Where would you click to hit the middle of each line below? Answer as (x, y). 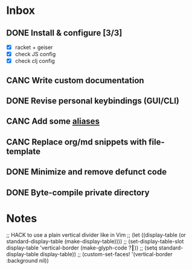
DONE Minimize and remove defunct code (87, 172)
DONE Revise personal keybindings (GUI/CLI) (93, 101)
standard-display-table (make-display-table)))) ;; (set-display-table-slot (95, 242)
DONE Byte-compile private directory (78, 192)
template (24, 151)
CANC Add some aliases (53, 121)
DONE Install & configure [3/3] (64, 33)
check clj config (35, 61)
